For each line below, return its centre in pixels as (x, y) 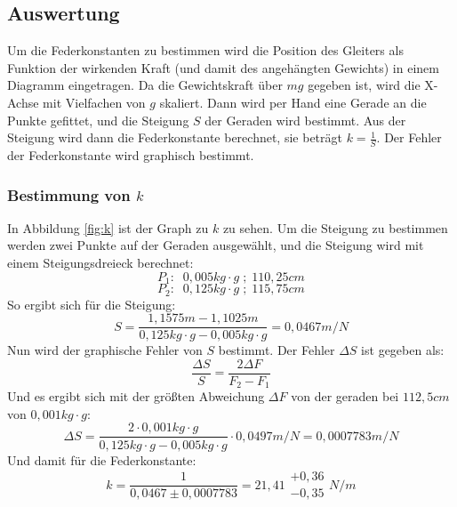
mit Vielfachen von (94, 102)
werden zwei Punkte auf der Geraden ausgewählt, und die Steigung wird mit (216, 245)
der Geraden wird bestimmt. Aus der (305, 120)
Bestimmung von (69, 194)
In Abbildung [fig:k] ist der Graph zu (108, 227)
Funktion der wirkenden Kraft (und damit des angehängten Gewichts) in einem (223, 67)
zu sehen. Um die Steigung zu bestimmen (335, 227)
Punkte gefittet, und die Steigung (98, 120)
